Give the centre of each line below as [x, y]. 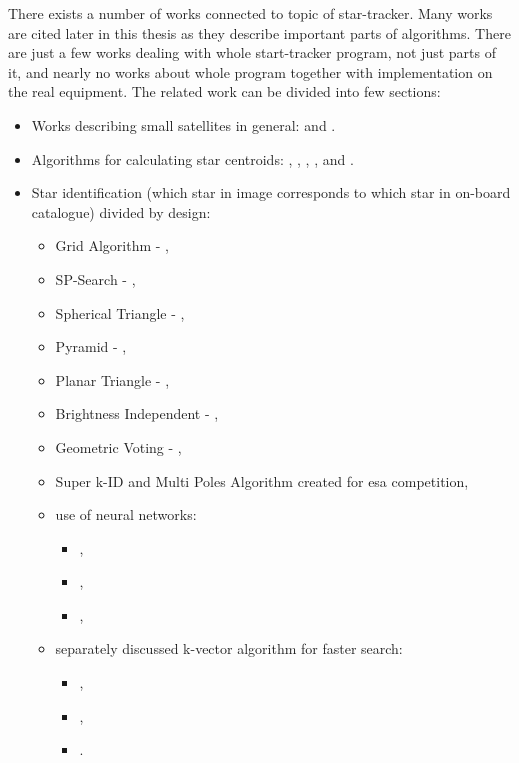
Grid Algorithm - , [112, 245]
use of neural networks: [126, 514]
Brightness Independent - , [137, 413]
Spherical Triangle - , [120, 312]
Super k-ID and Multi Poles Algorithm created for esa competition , [262, 480]
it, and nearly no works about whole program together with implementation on [250, 71]
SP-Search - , [95, 278]
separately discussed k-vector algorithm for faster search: [229, 648]
